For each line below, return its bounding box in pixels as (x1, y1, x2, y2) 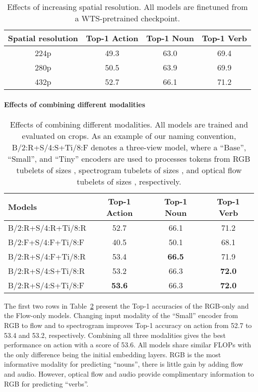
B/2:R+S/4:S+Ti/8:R (8, 264, 85, 276)
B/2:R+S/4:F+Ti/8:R (8, 250, 86, 262)
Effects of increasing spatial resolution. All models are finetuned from (7, 1, 248, 12)
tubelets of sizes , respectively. (76, 175, 182, 187)
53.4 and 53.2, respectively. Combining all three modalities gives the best (4, 329, 226, 340)
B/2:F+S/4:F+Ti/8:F (8, 236, 84, 248)
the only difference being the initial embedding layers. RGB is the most (4, 349, 221, 359)
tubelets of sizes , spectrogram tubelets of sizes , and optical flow (16, 164, 242, 176)
